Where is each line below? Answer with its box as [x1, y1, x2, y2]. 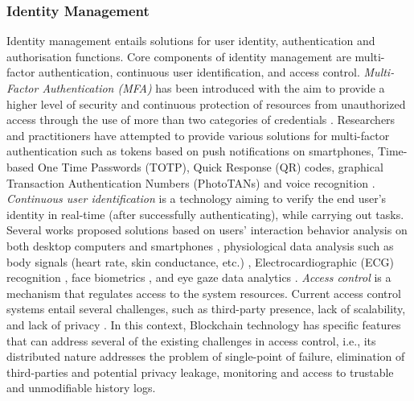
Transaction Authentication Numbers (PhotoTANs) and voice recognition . [6, 174, 375, 191]
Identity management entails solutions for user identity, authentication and [6, 32, 375, 49]
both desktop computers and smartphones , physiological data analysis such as [6, 237, 394, 254]
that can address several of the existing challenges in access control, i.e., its [6, 332, 376, 349]
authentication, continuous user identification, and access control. [39, 64, 360, 81]
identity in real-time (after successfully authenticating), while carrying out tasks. [6, 205, 404, 222]
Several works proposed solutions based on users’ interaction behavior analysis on [6, 221, 408, 238]
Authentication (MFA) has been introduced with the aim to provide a [42, 80, 385, 96]
